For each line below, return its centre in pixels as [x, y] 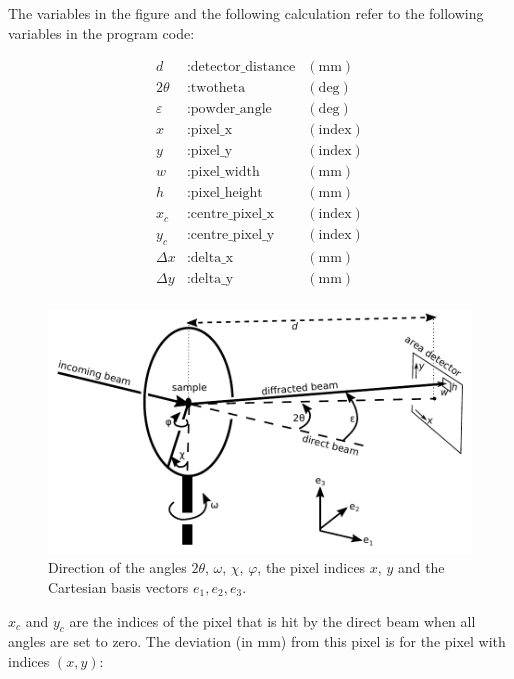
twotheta [218, 88]
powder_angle [231, 109]
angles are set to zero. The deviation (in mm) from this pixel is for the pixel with [257, 641]
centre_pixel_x [232, 214]
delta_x [212, 258]
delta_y [212, 279]
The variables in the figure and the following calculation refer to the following [246, 13]
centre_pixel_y [232, 235]
